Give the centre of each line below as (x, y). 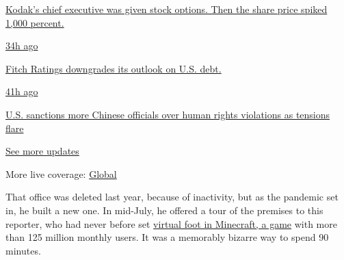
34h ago (22, 45)
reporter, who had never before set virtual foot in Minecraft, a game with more (171, 223)
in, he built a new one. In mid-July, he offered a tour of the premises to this (164, 210)
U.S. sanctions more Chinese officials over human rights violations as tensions (168, 114)
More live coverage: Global (61, 173)
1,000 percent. (35, 22)
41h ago (22, 91)
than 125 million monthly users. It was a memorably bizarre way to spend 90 (167, 237)
